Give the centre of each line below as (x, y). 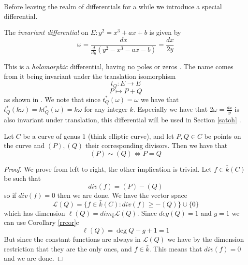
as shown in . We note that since (52, 99)
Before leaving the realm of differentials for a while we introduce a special (113, 6)
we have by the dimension (206, 239)
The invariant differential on (46, 32)
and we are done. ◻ (34, 258)
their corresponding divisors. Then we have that (156, 145)
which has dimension (35, 213)
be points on (223, 136)
